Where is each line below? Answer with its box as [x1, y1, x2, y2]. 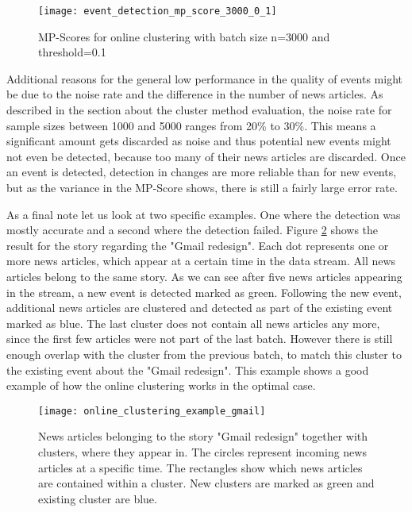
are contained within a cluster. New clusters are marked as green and [38, 475, 375, 491]
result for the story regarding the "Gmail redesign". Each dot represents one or [6, 237, 389, 253]
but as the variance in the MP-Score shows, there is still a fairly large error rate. [6, 179, 398, 195]
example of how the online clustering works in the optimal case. [6, 377, 316, 394]
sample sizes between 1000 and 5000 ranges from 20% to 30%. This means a [6, 117, 376, 133]
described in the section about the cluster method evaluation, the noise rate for [6, 102, 392, 118]
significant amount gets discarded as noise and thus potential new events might [6, 133, 391, 149]
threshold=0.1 [38, 44, 106, 60]
